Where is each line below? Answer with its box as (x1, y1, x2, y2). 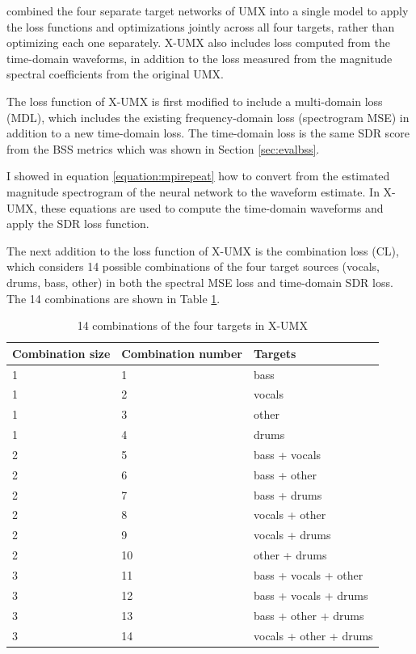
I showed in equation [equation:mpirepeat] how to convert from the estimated (6, 167, 390, 184)
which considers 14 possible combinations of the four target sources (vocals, (6, 258, 380, 275)
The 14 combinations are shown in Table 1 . (6, 289, 221, 306)
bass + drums (254, 486, 322, 503)
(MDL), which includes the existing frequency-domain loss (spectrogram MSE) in (6, 108, 410, 125)
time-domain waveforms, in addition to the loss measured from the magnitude (6, 49, 393, 66)
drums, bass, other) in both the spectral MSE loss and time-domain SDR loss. (6, 273, 393, 290)
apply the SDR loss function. (6, 215, 149, 232)
